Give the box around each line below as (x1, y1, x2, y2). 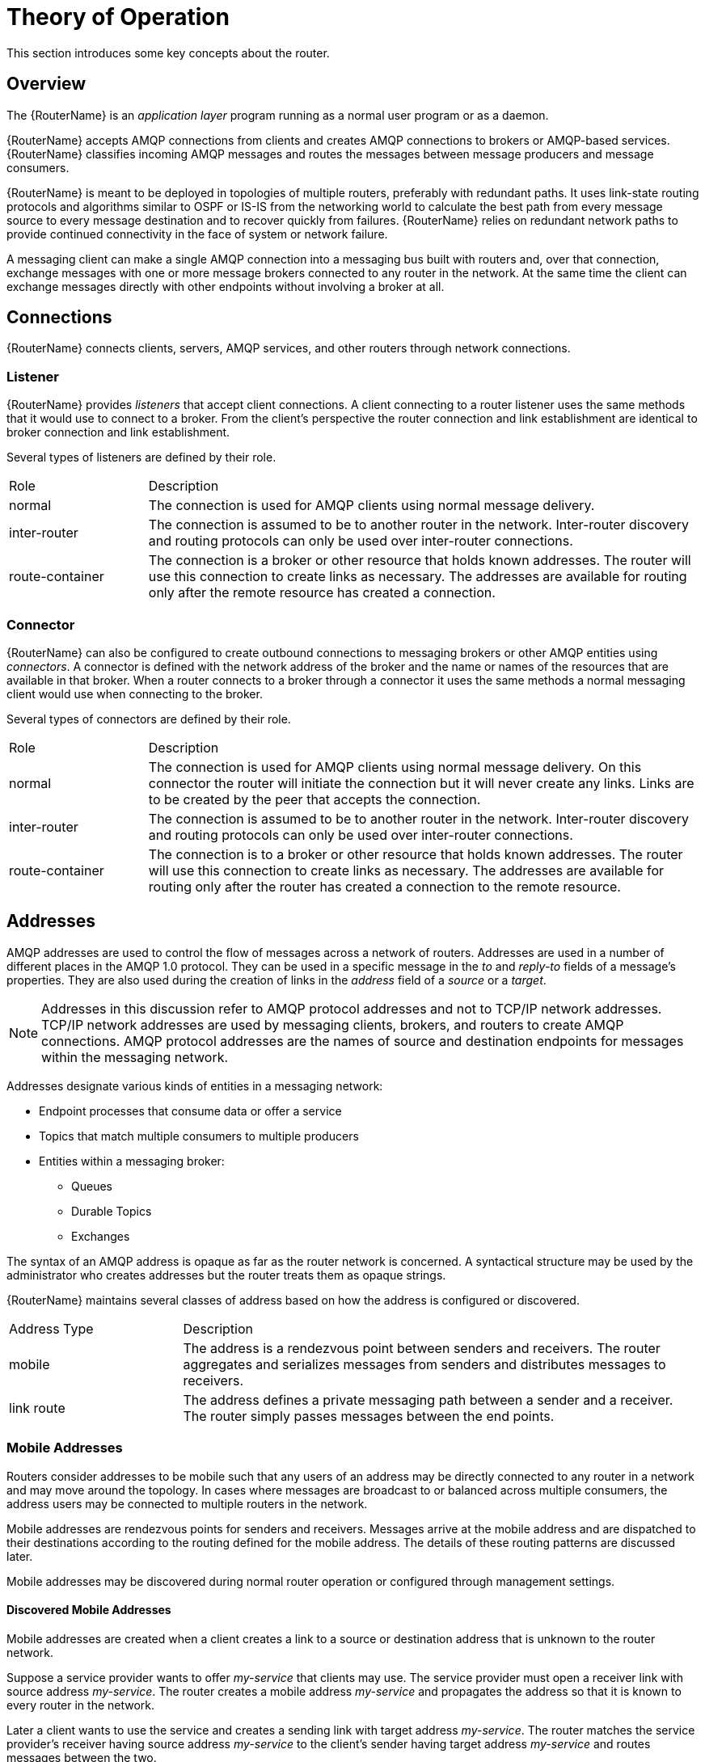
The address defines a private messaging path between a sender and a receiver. (183, 1391, 673, 1408)
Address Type (9, 1320, 94, 1337)
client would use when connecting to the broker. (6, 686, 263, 701)
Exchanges (71, 1229, 130, 1243)
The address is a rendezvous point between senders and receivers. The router (183, 1339, 661, 1356)
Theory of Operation (6, 3, 230, 31)
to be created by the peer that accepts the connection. (148, 790, 481, 807)
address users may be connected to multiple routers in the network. (6, 1496, 368, 1511)
